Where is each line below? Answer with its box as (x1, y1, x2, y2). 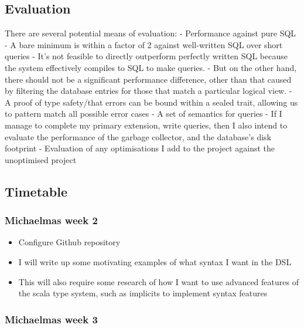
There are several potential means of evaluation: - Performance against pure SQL (5, 27, 296, 39)
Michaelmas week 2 (5, 213, 98, 228)
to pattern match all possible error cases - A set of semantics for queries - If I (5, 107, 282, 120)
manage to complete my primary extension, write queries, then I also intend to (5, 119, 288, 131)
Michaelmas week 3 (5, 312, 98, 326)
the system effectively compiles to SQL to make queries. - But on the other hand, (5, 61, 297, 73)
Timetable (5, 182, 67, 200)
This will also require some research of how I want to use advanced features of (18, 275, 299, 288)
